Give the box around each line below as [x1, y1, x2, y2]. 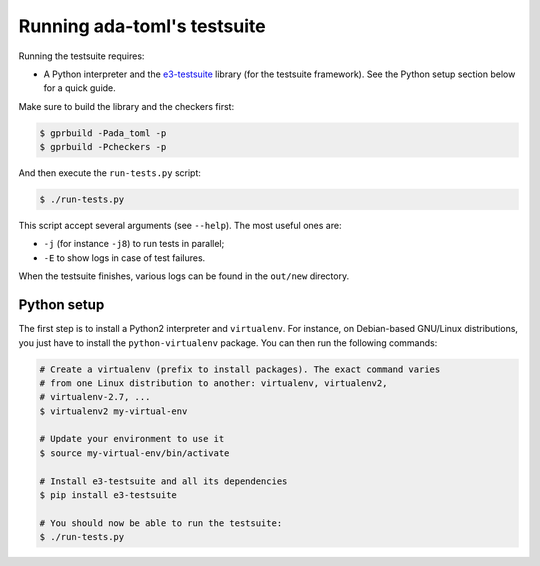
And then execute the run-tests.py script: [18, 167, 202, 179]
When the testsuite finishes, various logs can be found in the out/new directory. [18, 270, 350, 282]
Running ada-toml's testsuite [18, 15, 266, 37]
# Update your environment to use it [39, 433, 225, 445]
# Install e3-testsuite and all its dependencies [39, 475, 288, 487]
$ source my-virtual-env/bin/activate [39, 447, 230, 459]
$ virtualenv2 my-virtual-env [39, 405, 188, 417]
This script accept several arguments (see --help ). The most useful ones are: [18, 220, 342, 232]
